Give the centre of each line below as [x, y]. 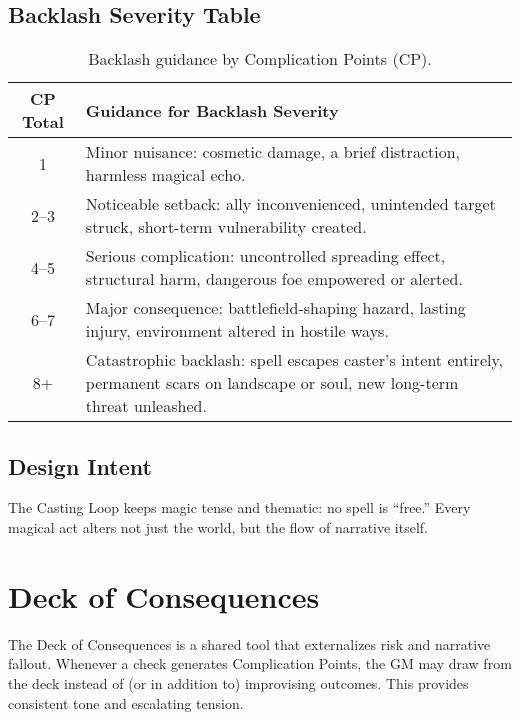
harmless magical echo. [165, 175]
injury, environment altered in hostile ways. [237, 331]
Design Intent [80, 465]
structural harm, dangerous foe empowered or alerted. [274, 279]
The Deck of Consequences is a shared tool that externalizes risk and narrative [249, 643]
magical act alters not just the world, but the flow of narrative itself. [218, 527]
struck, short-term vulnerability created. [226, 227]
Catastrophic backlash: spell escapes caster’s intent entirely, [294, 360]
